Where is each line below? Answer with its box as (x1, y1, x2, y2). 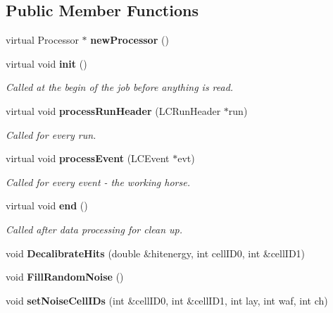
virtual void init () (6, 56, 87, 70)
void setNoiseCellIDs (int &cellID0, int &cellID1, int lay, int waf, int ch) (6, 293, 328, 307)
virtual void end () (6, 198, 88, 213)
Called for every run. (6, 127, 96, 142)
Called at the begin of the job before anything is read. (6, 80, 234, 94)
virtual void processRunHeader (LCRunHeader (6, 103, 221, 118)
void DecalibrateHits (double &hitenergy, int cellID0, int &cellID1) (6, 245, 306, 260)
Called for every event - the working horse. (6, 174, 190, 189)
